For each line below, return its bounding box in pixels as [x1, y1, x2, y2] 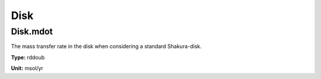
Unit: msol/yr [11, 65, 44, 72]
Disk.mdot [11, 26, 53, 37]
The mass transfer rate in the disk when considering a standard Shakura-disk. [11, 43, 202, 50]
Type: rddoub [11, 53, 45, 61]
